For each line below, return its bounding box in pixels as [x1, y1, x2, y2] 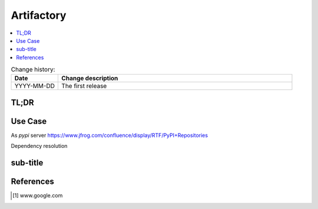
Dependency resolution [11, 143, 68, 150]
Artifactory [11, 9, 67, 22]
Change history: [11, 65, 55, 73]
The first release [61, 82, 107, 90]
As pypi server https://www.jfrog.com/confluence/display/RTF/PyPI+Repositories [11, 132, 208, 139]
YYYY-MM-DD [14, 82, 55, 90]
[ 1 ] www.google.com [12, 192, 63, 199]
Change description [61, 74, 118, 82]
